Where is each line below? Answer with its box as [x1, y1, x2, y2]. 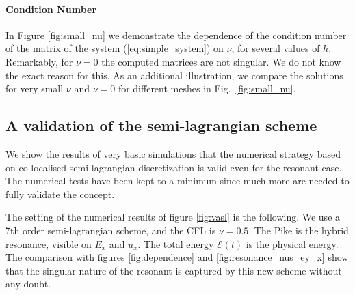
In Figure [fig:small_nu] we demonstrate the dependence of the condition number [5, 27, 347, 42]
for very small [5, 81, 64, 96]
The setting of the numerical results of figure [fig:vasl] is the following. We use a [5, 210, 341, 224]
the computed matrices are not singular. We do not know [101, 54, 341, 68]
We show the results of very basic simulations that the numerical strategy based [5, 146, 341, 160]
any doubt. [5, 277, 51, 291]
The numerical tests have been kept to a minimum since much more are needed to [5, 173, 350, 188]
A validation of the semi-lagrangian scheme [5, 115, 317, 136]
